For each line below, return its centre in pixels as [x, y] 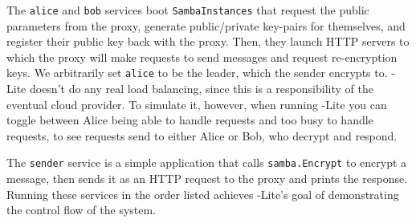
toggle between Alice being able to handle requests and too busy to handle [190, 120]
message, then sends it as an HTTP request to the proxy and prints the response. [207, 178]
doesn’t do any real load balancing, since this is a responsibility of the [201, 89]
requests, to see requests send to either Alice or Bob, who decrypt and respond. [202, 135]
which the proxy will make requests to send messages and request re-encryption [202, 57]
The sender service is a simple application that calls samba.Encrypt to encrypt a [207, 162]
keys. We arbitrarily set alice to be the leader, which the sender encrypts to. [197, 73]
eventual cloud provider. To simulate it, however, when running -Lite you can [197, 104]
